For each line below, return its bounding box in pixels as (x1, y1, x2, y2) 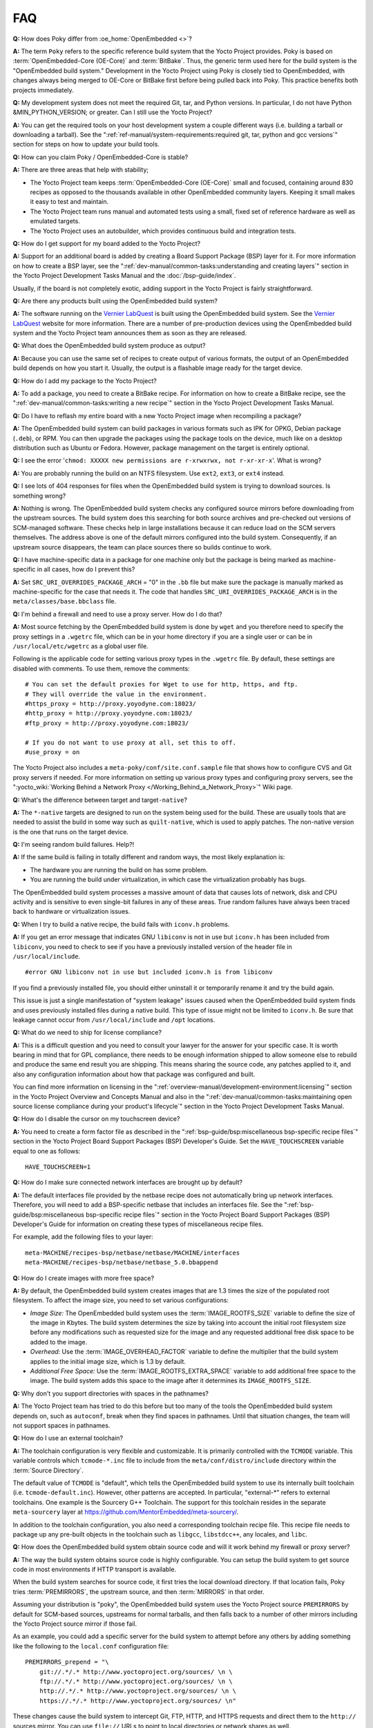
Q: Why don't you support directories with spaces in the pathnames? (12, 1389, 209, 1398)
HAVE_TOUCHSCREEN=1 (25, 1163, 91, 1171)
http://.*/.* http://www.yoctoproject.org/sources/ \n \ (39, 1687, 236, 1695)
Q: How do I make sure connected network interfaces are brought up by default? (12, 1178, 243, 1187)
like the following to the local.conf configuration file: (12, 1642, 169, 1650)
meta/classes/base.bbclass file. (12, 597, 117, 605)
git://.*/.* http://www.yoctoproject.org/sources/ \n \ (39, 1668, 233, 1675)
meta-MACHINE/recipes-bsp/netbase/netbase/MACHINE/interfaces (25, 1248, 240, 1257)
